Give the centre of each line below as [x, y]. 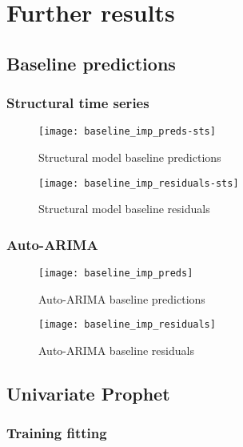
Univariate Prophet [88, 393]
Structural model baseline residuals [124, 209]
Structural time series [78, 103]
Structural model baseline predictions [130, 157]
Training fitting [57, 433]
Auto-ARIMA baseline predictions [122, 298]
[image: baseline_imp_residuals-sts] [139, 183]
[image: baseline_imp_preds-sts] [127, 132]
